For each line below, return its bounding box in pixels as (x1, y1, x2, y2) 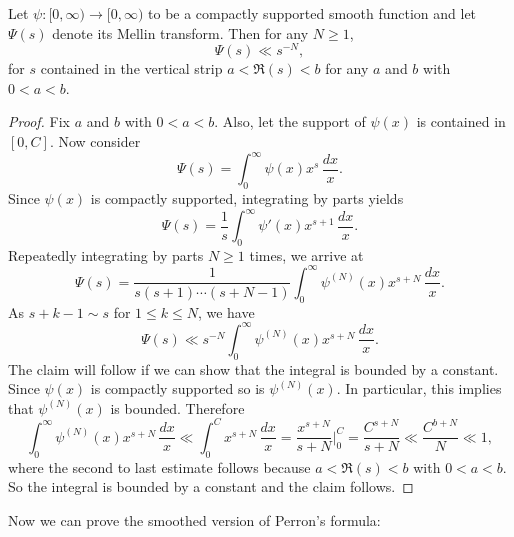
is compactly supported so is (90, 378, 265, 399)
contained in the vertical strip (40, 58, 223, 79)
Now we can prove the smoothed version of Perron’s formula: (8, 509, 381, 530)
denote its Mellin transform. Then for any (52, 22, 309, 43)
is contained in (416, 111, 506, 132)
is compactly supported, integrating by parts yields (90, 187, 404, 208)
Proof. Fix (8, 111, 70, 132)
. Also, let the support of (214, 111, 366, 132)
